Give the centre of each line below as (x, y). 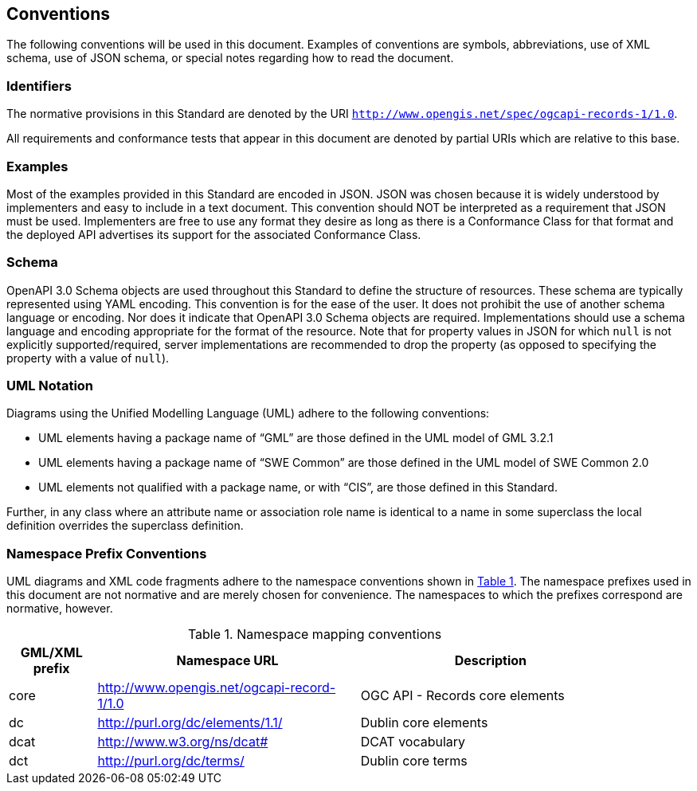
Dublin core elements (424, 723)
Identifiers (39, 86)
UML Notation (50, 386)
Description (491, 661)
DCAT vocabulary (413, 742)
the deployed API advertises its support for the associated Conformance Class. (214, 234)
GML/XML (51, 653)
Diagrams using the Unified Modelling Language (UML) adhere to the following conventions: (248, 413)
